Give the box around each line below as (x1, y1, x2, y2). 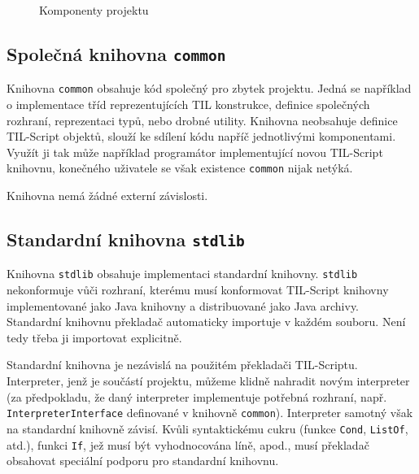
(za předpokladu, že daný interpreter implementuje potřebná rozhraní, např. (7, 388, 387, 405)
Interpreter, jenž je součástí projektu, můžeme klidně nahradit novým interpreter (7, 372, 410, 389)
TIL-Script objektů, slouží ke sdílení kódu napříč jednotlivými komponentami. (7, 128, 396, 145)
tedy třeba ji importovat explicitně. (7, 328, 182, 346)
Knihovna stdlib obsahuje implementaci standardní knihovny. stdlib (7, 265, 358, 282)
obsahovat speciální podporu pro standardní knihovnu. (7, 452, 279, 469)
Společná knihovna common (7, 41, 226, 66)
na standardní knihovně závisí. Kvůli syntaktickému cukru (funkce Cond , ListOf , (7, 420, 408, 437)
